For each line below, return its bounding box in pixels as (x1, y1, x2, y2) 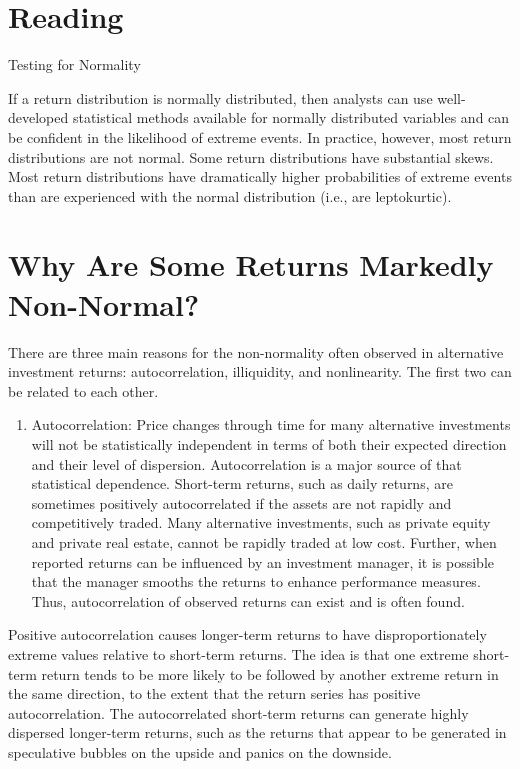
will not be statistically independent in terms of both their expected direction (31, 433, 507, 454)
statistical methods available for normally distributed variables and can (72, 107, 510, 128)
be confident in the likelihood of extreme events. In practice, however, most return (8, 126, 512, 147)
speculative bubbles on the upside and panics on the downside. (8, 741, 392, 762)
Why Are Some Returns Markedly (8, 244, 494, 285)
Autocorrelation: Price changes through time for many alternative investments (31, 414, 511, 435)
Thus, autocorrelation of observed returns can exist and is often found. (31, 590, 465, 611)
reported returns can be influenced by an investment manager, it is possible (31, 551, 494, 572)
